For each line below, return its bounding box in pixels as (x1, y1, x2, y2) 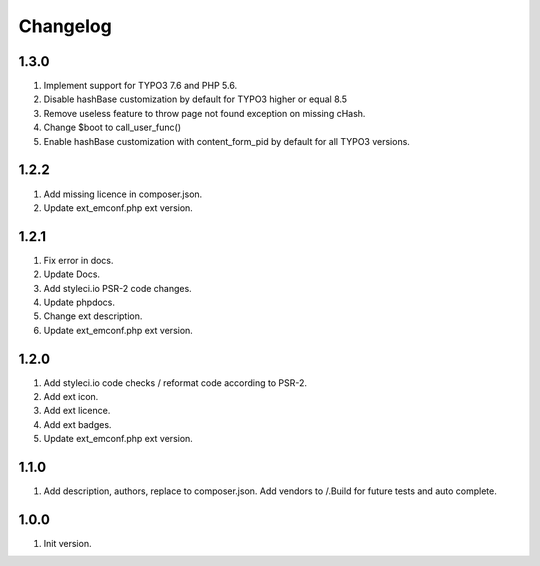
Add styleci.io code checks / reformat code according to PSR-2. (43, 376, 307, 389)
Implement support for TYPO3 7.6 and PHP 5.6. (43, 80, 238, 92)
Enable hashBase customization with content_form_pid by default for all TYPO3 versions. (43, 135, 410, 147)
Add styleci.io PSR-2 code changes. (43, 282, 192, 294)
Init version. (43, 538, 92, 550)
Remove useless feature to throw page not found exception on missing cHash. (43, 107, 366, 119)
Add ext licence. (43, 405, 111, 417)
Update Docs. (43, 268, 100, 280)
